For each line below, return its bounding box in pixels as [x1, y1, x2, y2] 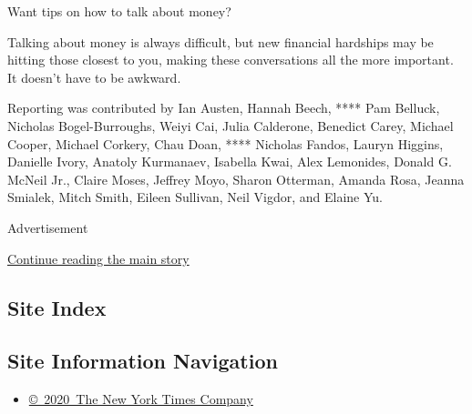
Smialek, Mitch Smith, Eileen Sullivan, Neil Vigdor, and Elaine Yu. [7, 187, 383, 207]
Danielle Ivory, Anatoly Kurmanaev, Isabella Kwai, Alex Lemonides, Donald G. [7, 152, 452, 171]
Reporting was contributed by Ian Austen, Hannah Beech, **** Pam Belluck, [7, 98, 440, 117]
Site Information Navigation [7, 347, 278, 375]
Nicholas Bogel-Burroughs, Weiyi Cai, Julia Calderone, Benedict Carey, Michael [7, 116, 454, 135]
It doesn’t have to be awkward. [7, 67, 181, 86]
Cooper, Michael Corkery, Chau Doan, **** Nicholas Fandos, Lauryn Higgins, [7, 134, 444, 153]
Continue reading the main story [7, 248, 190, 268]
